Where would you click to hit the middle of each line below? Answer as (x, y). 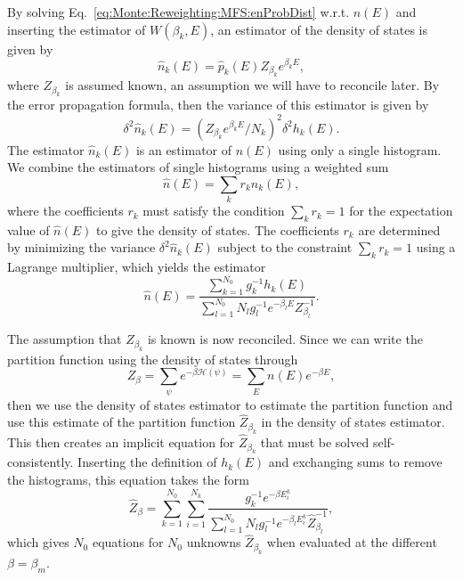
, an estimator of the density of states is (319, 29)
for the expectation (401, 211)
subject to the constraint (285, 247)
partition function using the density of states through (153, 359)
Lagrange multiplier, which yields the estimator (137, 267)
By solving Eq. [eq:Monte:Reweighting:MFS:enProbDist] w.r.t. (179, 12)
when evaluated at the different (352, 542)
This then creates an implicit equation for (121, 442)
